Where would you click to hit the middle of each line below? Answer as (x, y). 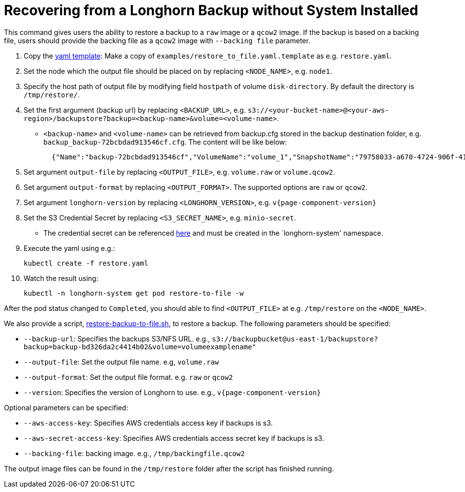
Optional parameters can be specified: (66, 407)
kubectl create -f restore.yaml (86, 263)
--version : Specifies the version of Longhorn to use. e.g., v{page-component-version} (172, 392)
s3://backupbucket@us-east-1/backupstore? (295, 339)
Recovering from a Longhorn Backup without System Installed (211, 10)
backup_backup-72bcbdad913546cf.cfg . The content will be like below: (165, 142)
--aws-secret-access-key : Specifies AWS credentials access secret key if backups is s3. (174, 438)
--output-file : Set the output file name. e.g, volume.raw (121, 362)
